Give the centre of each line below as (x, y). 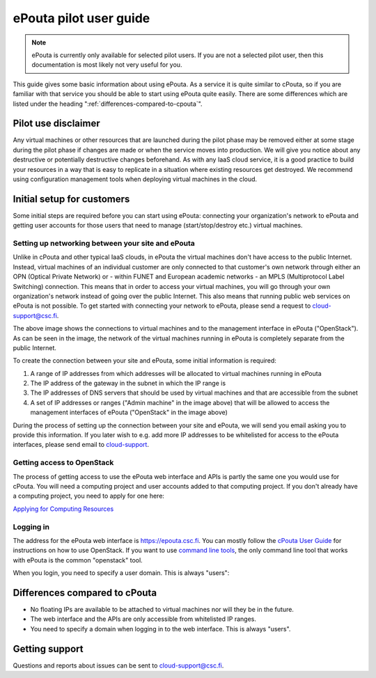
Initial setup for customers (71, 199)
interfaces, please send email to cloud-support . (81, 445)
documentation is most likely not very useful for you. (107, 65)
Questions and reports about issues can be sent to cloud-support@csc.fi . (118, 665)
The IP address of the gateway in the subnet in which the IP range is (128, 384)
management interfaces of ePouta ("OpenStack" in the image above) (129, 412)
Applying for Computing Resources (63, 509)
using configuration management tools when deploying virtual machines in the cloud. (135, 179)
